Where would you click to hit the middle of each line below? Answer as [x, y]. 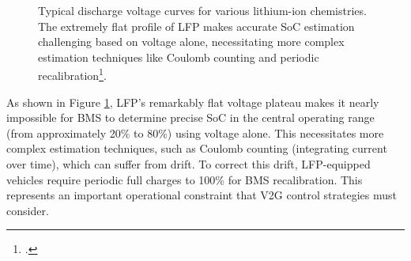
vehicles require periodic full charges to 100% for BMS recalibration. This [185, 179]
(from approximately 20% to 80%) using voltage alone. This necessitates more [195, 132]
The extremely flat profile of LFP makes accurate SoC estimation [196, 26]
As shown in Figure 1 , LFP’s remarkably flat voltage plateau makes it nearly [193, 102]
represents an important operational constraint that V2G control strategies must [202, 195]
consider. [28, 210]
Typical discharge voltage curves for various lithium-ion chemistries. [202, 10]
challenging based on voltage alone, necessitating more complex [191, 42]
